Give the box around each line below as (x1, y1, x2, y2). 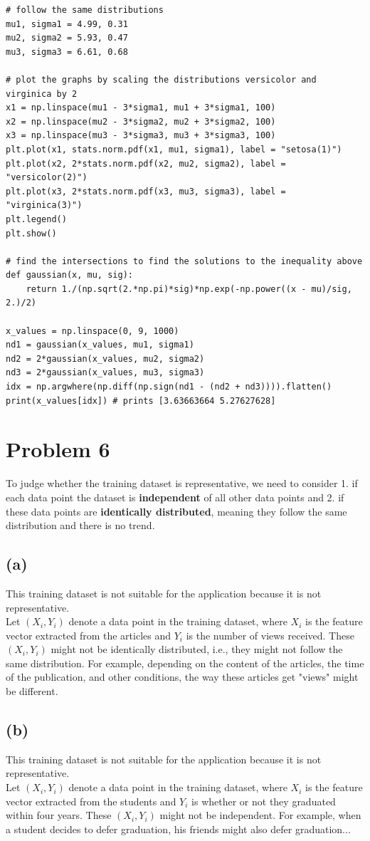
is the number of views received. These (186, 627, 354, 642)
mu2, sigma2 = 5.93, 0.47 (6, 33, 128, 43)
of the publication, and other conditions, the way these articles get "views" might (6, 669, 359, 684)
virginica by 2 (6, 88, 78, 99)
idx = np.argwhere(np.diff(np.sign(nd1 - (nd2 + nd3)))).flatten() (6, 382, 332, 392)
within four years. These (6, 808, 112, 822)
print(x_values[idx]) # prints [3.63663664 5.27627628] (6, 395, 276, 406)
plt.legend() (6, 214, 67, 224)
